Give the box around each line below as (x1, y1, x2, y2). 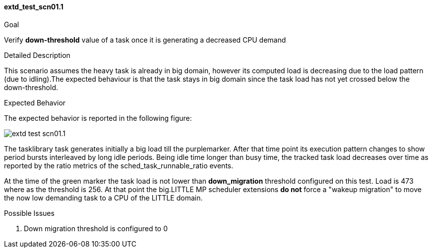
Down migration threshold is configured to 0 (24, 224, 168, 233)
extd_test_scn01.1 (4, 2, 63, 11)
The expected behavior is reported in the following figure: (4, 113, 192, 122)
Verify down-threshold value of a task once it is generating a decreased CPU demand (4, 35, 286, 44)
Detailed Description (4, 50, 70, 59)
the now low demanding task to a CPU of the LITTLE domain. (4, 193, 203, 202)
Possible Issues (4, 208, 55, 217)
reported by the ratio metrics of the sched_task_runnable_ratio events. (4, 161, 234, 170)
